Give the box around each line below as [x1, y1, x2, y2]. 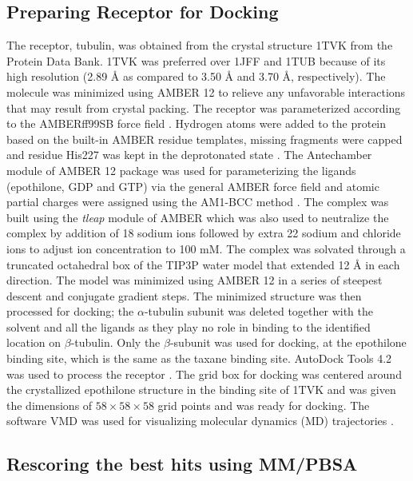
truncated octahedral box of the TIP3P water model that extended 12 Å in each [6, 256, 400, 272]
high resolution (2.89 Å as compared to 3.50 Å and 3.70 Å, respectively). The [6, 68, 386, 85]
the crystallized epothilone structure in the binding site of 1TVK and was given [6, 381, 396, 398]
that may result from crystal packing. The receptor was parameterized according [6, 99, 401, 116]
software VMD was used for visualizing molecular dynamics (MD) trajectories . [6, 412, 394, 429]
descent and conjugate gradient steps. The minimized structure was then [6, 287, 362, 304]
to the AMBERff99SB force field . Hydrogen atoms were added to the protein [6, 115, 387, 132]
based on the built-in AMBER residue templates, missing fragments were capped [6, 130, 403, 147]
